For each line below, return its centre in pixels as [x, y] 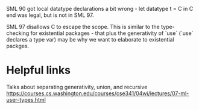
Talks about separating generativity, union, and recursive [77, 87]
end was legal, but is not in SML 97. [50, 15]
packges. [18, 46]
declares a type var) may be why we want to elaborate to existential [90, 39]
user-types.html [26, 99]
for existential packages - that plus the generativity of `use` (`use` [112, 33]
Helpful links [39, 70]
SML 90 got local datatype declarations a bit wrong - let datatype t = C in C [100, 9]
